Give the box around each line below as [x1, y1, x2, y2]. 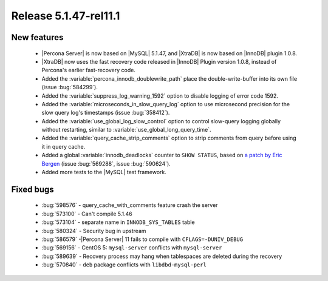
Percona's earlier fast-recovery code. [41, 67, 136, 74]
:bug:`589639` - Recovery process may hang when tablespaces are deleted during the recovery [41, 252, 282, 260]
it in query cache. [41, 143, 86, 150]
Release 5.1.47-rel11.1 [11, 9, 120, 22]
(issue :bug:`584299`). [41, 84, 98, 91]
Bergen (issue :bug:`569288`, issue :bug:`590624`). [41, 160, 171, 167]
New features [11, 32, 64, 42]
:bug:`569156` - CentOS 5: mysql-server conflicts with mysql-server [41, 244, 222, 251]
